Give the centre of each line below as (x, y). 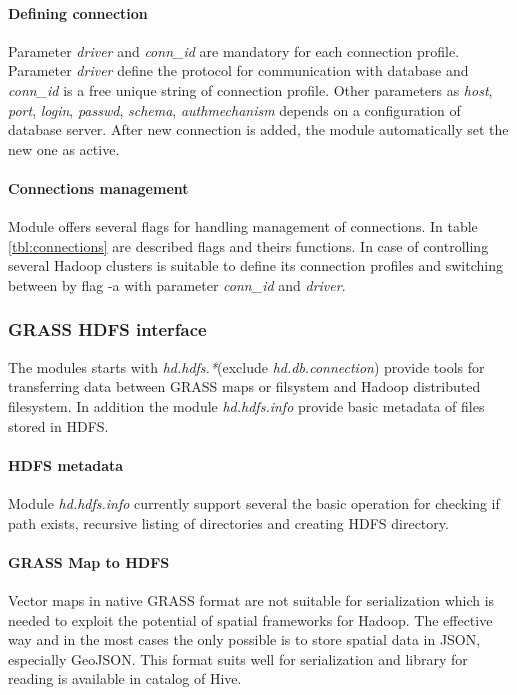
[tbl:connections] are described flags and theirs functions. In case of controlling (248, 245)
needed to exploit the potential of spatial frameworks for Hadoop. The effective (250, 619)
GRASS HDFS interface (107, 329)
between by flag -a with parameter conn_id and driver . (177, 284)
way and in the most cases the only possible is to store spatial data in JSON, (244, 639)
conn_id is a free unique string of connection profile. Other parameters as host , (250, 89)
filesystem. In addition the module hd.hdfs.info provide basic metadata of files (246, 405)
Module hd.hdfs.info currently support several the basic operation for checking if (254, 502)
